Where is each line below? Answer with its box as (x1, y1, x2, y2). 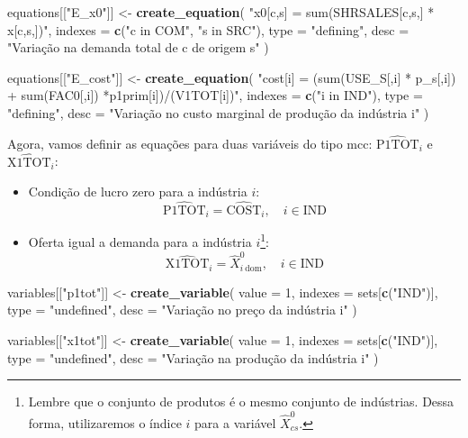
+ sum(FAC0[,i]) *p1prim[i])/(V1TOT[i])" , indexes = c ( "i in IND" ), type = (7, 86, 423, 105)
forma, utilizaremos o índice (28, 413, 182, 432)
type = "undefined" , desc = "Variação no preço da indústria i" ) (7, 300, 357, 319)
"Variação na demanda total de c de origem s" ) (7, 38, 269, 57)
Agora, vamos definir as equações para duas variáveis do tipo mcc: (7, 133, 373, 152)
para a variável (194, 413, 276, 432)
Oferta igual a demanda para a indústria (28, 233, 252, 251)
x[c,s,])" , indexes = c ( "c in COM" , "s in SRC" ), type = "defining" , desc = (7, 20, 409, 39)
